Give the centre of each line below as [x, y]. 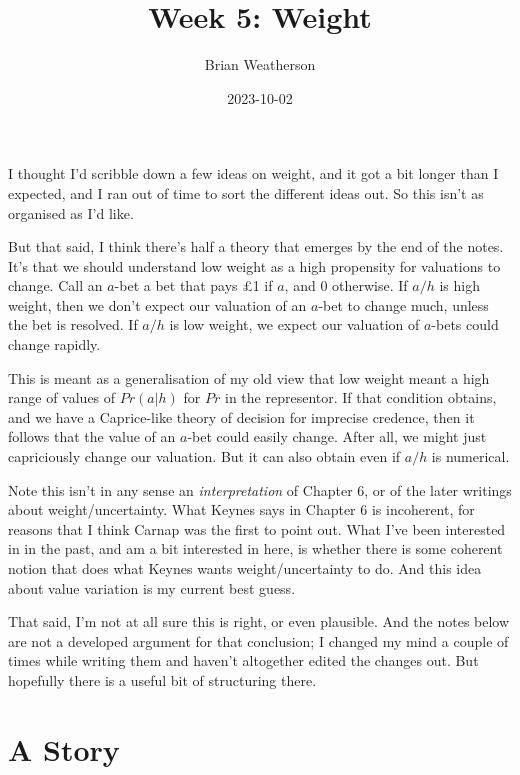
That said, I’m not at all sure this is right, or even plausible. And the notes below [259, 621]
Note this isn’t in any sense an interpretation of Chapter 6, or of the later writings [260, 489]
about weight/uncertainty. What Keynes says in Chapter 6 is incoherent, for [241, 509]
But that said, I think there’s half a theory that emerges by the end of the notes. [256, 246]
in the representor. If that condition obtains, [361, 397]
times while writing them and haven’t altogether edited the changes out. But [243, 660]
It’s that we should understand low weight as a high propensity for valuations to [254, 265]
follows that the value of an [92, 436]
